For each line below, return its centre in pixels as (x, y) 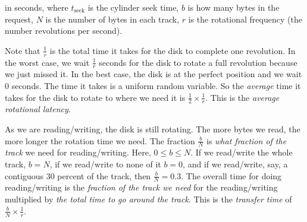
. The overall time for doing (231, 175)
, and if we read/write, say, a (235, 164)
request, (19, 19)
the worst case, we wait (47, 62)
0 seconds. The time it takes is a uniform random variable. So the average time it (153, 86)
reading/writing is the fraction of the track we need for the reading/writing (141, 187)
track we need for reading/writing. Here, (78, 152)
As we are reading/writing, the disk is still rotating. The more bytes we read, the (153, 129)
